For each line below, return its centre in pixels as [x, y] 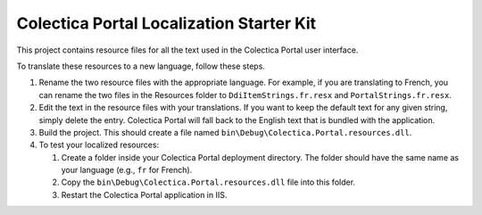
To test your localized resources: [99, 145]
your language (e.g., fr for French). [127, 170]
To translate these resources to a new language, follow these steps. [141, 66]
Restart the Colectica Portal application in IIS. [144, 194]
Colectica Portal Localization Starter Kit [166, 23]
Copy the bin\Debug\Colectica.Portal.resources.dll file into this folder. [208, 182]
